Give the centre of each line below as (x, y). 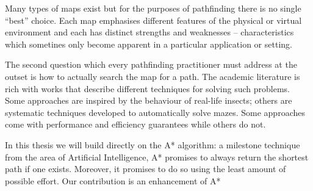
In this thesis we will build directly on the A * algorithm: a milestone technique (153, 144)
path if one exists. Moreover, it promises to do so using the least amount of (146, 169)
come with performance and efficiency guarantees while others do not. (135, 124)
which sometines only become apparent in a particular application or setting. (149, 44)
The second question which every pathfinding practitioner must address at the (151, 64)
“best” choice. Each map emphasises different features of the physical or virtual (153, 20)
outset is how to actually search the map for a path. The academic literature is (153, 76)
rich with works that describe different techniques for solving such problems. (147, 88)
